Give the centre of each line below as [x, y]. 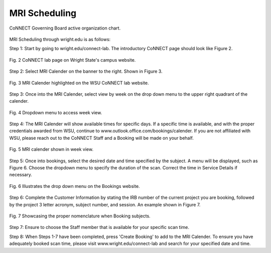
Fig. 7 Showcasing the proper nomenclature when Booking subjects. [80, 216]
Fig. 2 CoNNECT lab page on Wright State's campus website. [73, 60]
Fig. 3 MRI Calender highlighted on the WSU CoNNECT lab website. [79, 83]
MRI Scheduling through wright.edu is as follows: [60, 39]
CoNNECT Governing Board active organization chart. [65, 28]
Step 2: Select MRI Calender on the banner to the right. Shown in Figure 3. [86, 71]
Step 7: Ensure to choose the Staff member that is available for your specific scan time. [99, 227]
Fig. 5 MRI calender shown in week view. [51, 149]
